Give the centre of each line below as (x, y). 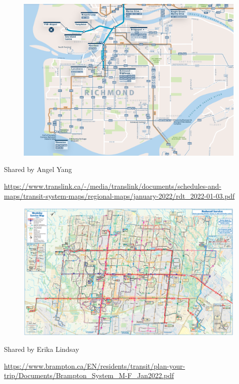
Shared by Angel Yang (38, 169)
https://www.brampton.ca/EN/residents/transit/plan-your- (95, 365)
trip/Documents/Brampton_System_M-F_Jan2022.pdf (89, 375)
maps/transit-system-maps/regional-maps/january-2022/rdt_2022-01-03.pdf (119, 195)
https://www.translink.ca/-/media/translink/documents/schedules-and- (113, 186)
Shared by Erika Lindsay (42, 349)
